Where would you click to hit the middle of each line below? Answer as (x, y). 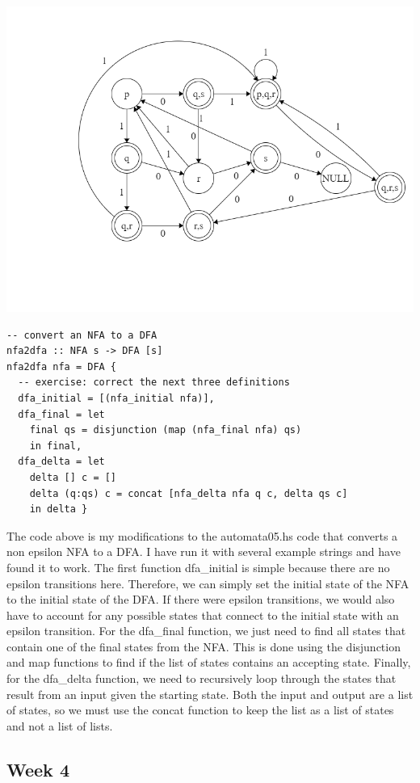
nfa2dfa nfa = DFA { (62, 366)
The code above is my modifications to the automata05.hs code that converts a (202, 535)
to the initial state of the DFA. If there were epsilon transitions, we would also (201, 599)
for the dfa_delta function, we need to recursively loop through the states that (202, 678)
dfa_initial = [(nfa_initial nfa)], (116, 398)
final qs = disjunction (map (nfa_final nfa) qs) (166, 430)
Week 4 (38, 769)
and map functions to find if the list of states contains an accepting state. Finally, (209, 662)
